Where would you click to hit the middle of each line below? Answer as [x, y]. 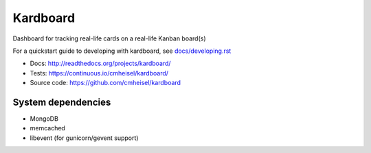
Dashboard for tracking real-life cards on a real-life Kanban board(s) [109, 38]
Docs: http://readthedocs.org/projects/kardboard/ [100, 63]
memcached [47, 128]
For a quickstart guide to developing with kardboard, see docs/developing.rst [122, 51]
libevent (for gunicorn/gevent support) [84, 138]
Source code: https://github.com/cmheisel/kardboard [105, 83]
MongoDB [44, 119]
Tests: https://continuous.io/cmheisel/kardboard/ [99, 73]
